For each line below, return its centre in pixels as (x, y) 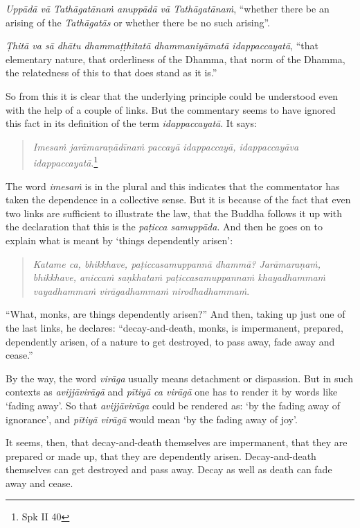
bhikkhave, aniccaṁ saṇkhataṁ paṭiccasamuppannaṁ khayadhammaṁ (179, 277)
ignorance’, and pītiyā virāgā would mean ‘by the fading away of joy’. (152, 419)
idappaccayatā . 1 (65, 161)
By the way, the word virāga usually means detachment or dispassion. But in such (179, 378)
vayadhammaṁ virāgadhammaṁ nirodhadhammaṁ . (141, 290)
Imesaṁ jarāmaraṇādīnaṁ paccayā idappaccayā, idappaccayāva (166, 146)
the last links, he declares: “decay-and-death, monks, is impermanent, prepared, (174, 327)
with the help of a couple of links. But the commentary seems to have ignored (171, 109)
